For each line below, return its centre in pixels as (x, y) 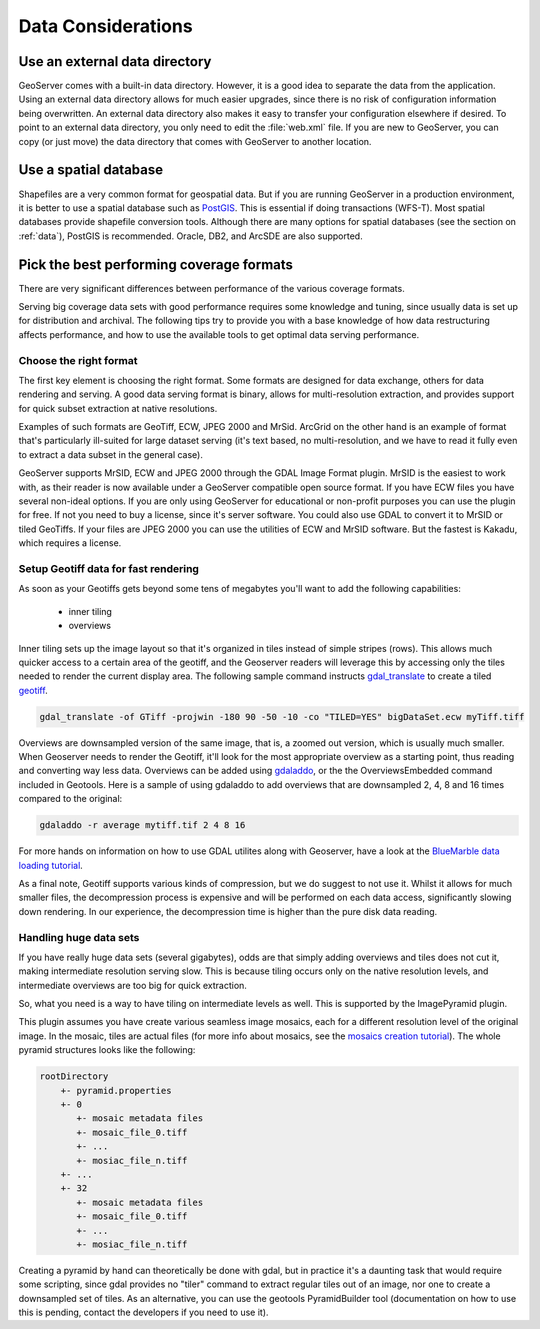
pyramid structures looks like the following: (107, 1050)
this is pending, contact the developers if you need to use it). (143, 1312)
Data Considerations (106, 26)
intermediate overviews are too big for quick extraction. (132, 985)
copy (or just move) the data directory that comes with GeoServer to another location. (195, 141)
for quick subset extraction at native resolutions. (118, 408)
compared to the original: (70, 799)
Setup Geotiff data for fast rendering (109, 568)
